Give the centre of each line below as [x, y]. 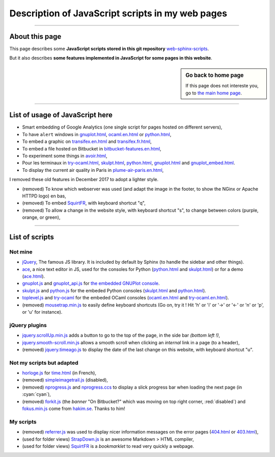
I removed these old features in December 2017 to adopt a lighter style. [84, 180]
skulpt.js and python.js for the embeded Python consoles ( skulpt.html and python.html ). [114, 290]
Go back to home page [215, 75]
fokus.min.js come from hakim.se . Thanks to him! [74, 409]
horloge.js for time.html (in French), [59, 373]
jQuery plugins [28, 325]
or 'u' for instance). [42, 312]
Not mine [21, 251]
